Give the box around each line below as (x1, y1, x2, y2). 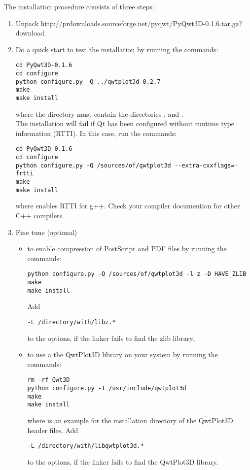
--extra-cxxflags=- (174, 162, 238, 169)
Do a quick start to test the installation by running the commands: (15, 44, 218, 54)
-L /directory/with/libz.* (27, 318, 116, 326)
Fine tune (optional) (15, 227, 77, 237)
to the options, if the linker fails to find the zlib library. (27, 333, 195, 343)
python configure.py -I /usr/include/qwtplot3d (27, 385, 186, 392)
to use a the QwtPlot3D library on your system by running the (27, 349, 218, 360)
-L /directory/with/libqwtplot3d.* (27, 442, 144, 450)
